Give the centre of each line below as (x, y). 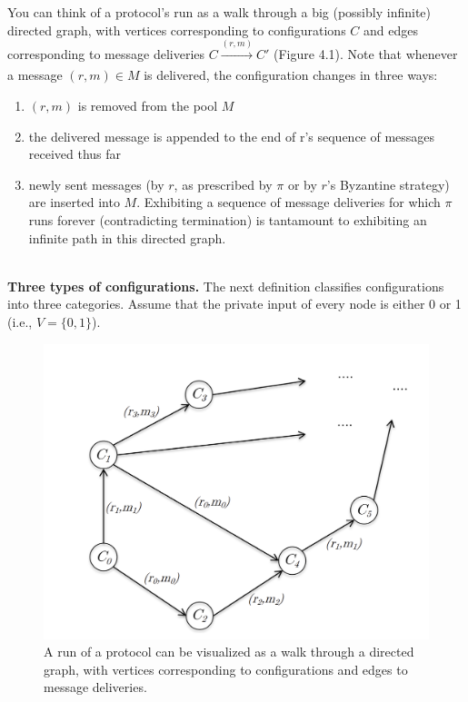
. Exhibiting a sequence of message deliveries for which (289, 202)
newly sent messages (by (96, 184)
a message (35, 75)
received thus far (75, 154)
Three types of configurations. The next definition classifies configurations (226, 286)
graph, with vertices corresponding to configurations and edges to (226, 669)
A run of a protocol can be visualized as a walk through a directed (229, 652)
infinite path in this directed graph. (127, 237)
